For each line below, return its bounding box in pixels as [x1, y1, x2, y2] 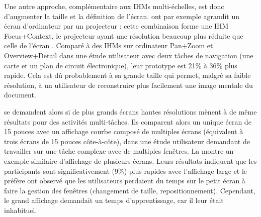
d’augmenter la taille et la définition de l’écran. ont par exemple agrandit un [4, 11, 240, 21]
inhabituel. [4, 204, 37, 215]
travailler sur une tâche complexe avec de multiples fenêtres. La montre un [4, 146, 234, 156]
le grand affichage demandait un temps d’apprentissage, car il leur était [4, 195, 224, 205]
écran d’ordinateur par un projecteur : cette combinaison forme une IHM [4, 21, 229, 31]
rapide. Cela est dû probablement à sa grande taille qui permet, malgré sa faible [4, 70, 251, 80]
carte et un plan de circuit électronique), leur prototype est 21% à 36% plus [4, 60, 237, 70]
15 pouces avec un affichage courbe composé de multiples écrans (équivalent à [4, 126, 243, 137]
